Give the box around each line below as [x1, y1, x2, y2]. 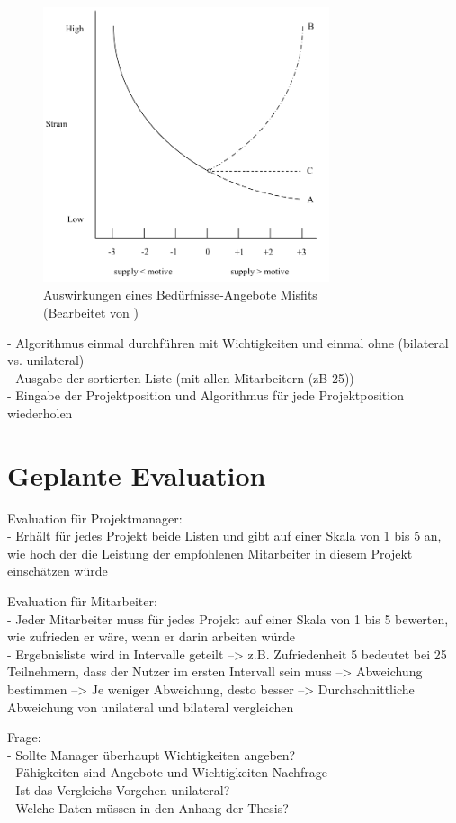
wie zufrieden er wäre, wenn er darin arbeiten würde [7, 627, 295, 646]
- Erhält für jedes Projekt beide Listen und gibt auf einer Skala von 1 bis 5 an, [7, 526, 442, 545]
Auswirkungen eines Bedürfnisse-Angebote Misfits [43, 285, 317, 304]
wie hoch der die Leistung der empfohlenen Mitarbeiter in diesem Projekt [7, 543, 413, 562]
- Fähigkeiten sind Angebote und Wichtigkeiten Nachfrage [7, 763, 327, 782]
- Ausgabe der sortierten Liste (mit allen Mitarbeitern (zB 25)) [7, 368, 354, 387]
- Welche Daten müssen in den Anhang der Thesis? [7, 798, 289, 817]
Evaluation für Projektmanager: [7, 508, 183, 527]
